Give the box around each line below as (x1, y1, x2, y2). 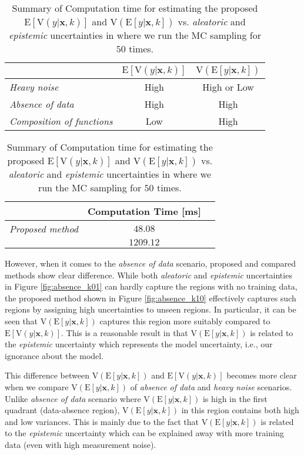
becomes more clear (226, 369, 297, 381)
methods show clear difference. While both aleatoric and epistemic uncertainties (5, 268, 292, 281)
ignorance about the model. (5, 349, 104, 361)
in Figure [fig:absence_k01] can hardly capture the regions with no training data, (5, 280, 298, 293)
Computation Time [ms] (87, 204, 201, 218)
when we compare (5, 380, 69, 393)
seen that (5, 314, 38, 327)
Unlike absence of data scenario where (5, 392, 141, 404)
